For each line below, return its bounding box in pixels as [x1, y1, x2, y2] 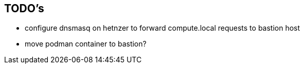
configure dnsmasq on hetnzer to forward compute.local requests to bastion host [25, 24, 300, 33]
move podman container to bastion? [25, 39, 147, 49]
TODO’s [4, 2, 44, 15]
